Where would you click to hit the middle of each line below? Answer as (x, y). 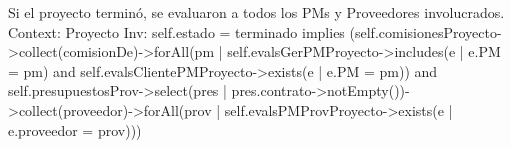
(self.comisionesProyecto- (425, 31)
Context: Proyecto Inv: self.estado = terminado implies (176, 31)
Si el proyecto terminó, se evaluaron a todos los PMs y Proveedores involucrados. (256, 12)
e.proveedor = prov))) (75, 129)
